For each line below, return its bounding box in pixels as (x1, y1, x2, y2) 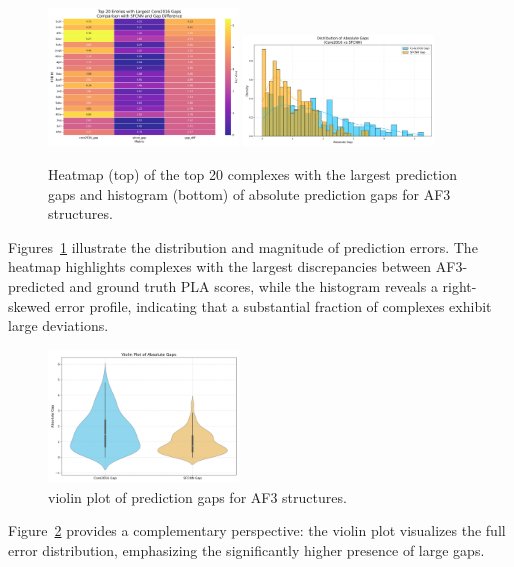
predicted (8, 276, 65, 296)
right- (442, 276, 477, 296)
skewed (8, 295, 51, 316)
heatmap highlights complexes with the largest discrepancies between (8, 256, 432, 277)
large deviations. (8, 315, 109, 336)
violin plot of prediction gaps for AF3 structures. (48, 486, 347, 507)
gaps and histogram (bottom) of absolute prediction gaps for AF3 (48, 183, 451, 204)
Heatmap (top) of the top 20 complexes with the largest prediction (48, 164, 457, 185)
